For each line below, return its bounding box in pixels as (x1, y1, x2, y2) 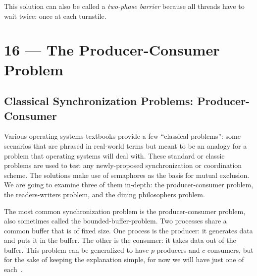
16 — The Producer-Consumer (4, 40, 220, 60)
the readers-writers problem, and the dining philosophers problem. (4, 189, 205, 199)
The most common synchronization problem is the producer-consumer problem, (4, 206, 246, 216)
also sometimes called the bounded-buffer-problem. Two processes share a (4, 216, 227, 226)
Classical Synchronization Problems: (4, 93, 194, 109)
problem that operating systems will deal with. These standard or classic (4, 150, 225, 161)
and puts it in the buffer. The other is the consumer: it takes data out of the (4, 235, 236, 245)
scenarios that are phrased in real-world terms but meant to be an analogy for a (4, 140, 247, 151)
